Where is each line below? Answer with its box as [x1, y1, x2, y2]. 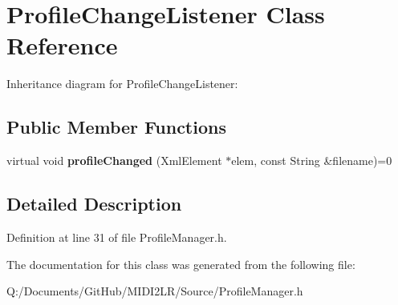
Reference [6, 29, 118, 62]
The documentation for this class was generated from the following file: [6, 255, 355, 272]
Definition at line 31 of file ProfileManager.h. [6, 228, 227, 245]
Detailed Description [6, 191, 182, 216]
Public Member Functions [6, 114, 226, 139]
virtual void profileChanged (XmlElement [6, 152, 222, 169]
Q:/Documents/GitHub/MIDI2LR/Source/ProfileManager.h [6, 283, 303, 299]
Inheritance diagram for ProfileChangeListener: [6, 75, 238, 92]
